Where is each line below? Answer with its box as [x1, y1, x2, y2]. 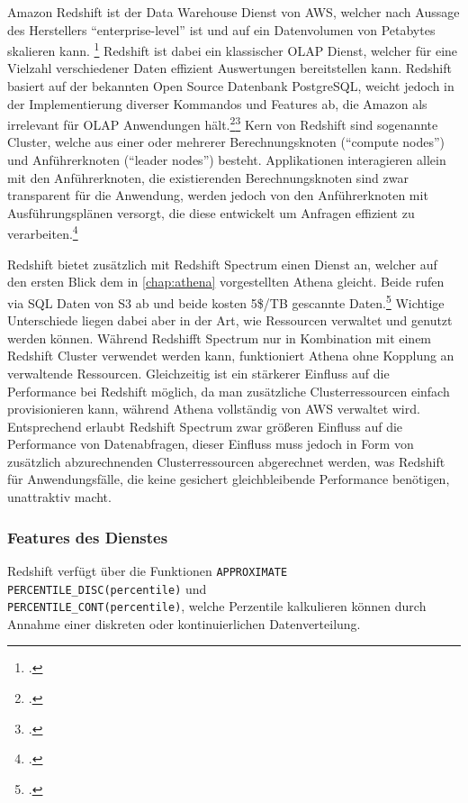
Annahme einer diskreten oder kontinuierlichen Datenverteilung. [7, 614, 361, 633]
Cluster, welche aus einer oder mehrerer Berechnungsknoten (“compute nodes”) [7, 132, 445, 151]
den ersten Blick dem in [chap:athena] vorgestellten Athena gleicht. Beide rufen [7, 272, 445, 291]
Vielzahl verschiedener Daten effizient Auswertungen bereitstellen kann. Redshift [7, 59, 452, 78]
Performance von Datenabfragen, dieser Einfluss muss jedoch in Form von [7, 434, 414, 453]
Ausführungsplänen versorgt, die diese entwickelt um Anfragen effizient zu [7, 203, 415, 222]
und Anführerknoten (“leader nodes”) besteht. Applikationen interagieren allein [7, 151, 446, 169]
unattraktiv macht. [7, 488, 112, 506]
